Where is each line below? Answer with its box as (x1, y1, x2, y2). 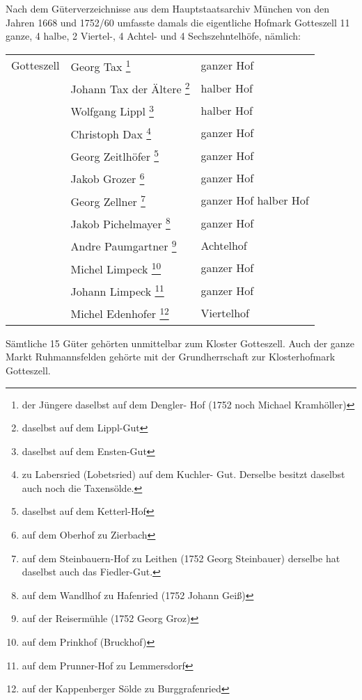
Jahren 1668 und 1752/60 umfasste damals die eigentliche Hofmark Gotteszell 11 (6, 15, 350, 29)
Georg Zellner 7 (70, 191, 145, 210)
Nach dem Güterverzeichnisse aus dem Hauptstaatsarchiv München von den (6, 1, 329, 15)
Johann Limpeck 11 (70, 281, 164, 300)
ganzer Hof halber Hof (200, 192, 309, 209)
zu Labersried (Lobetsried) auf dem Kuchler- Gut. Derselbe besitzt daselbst (22, 467, 345, 482)
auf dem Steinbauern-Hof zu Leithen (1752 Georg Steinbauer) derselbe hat (22, 550, 340, 565)
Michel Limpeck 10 (70, 258, 162, 278)
